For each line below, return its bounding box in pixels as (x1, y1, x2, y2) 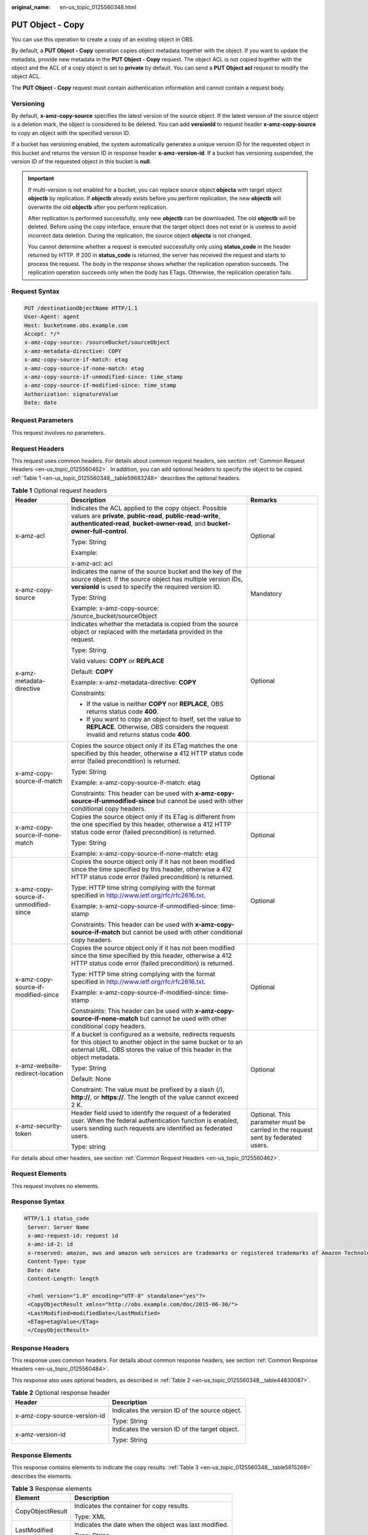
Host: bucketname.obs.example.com (24, 322, 128, 328)
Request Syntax (11, 287, 60, 296)
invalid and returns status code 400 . (86, 730, 192, 739)
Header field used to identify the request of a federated (71, 1108, 231, 1117)
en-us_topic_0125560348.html (59, 4, 137, 10)
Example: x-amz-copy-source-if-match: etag (71, 778, 201, 787)
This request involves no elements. (11, 1182, 100, 1189)
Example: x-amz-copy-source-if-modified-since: (71, 988, 212, 997)
